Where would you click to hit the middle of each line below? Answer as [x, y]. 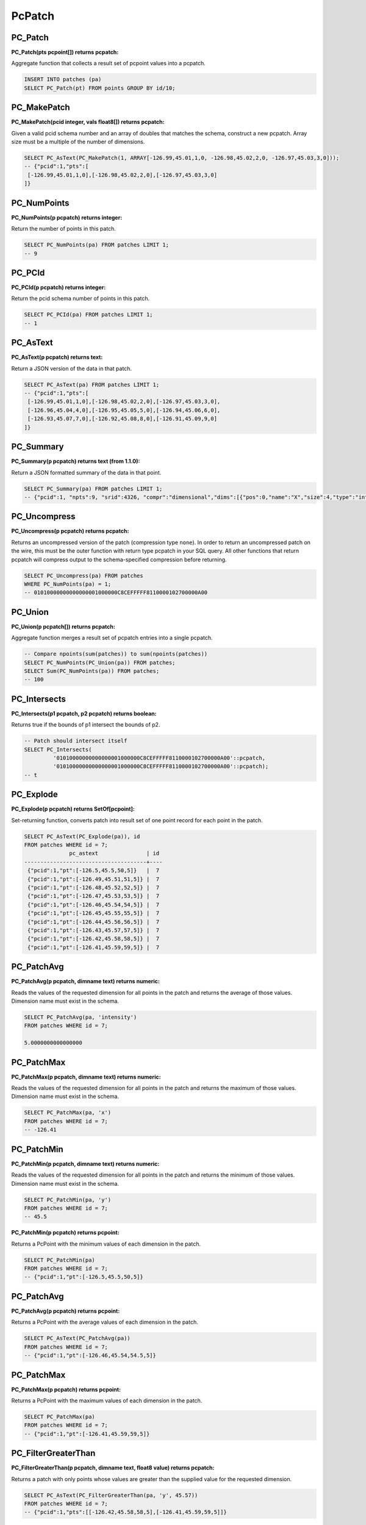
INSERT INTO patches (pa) [63, 80]
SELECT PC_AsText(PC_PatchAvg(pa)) [77, 1338]
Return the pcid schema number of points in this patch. [81, 298]
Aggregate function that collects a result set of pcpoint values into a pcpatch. [108, 63]
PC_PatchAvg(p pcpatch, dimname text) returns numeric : [85, 981]
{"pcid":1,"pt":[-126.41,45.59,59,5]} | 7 [94, 947]
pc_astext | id [114, 853]
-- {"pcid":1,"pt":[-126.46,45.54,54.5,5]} [90, 1355]
